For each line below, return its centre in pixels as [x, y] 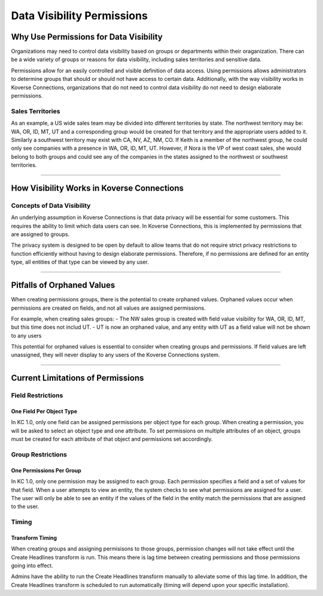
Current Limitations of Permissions [77, 378]
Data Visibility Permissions [79, 16]
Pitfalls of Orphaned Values [63, 285]
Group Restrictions [39, 454]
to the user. [25, 507]
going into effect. [32, 565]
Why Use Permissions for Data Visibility [87, 37]
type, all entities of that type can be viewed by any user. [80, 262]
